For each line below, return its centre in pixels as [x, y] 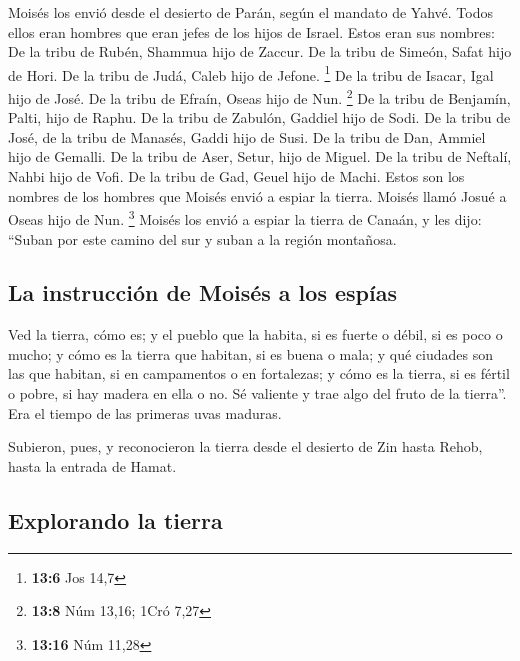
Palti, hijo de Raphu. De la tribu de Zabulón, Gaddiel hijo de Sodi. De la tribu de [259, 117]
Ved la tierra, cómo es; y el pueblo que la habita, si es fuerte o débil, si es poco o [255, 334]
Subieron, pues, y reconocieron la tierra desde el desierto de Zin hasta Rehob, [245, 446]
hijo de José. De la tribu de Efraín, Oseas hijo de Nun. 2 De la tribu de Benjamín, [259, 96]
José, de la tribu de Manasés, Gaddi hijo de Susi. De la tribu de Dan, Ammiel [247, 136]
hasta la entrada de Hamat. [92, 465]
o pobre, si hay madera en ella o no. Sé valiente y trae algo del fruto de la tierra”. [257, 393]
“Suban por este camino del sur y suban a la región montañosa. [202, 238]
